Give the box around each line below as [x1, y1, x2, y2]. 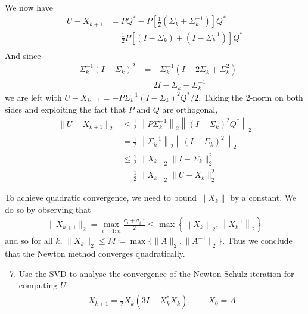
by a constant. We [230, 191, 297, 204]
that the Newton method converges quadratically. [5, 247, 185, 260]
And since [5, 49, 41, 61]
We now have [5, 1, 53, 13]
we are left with [5, 91, 62, 103]
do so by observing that [5, 203, 91, 215]
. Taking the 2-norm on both [198, 91, 303, 103]
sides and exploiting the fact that [5, 103, 126, 116]
